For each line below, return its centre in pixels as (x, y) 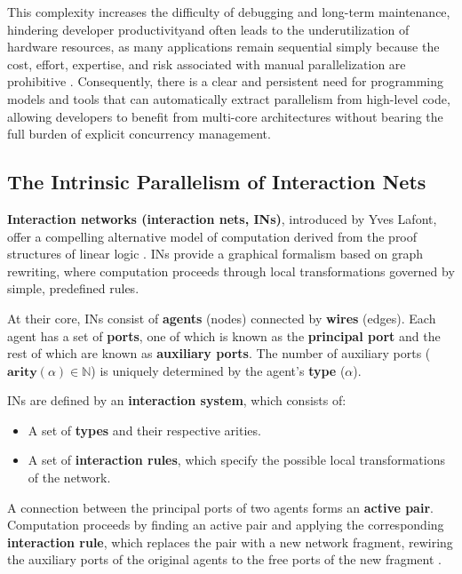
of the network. (69, 478)
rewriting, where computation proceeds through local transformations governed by (231, 271)
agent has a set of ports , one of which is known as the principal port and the (224, 335)
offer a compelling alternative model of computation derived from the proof (212, 236)
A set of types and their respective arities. (144, 430)
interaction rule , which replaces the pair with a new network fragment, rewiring (230, 542)
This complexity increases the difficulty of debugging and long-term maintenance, (229, 12)
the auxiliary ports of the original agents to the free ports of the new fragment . (224, 559)
